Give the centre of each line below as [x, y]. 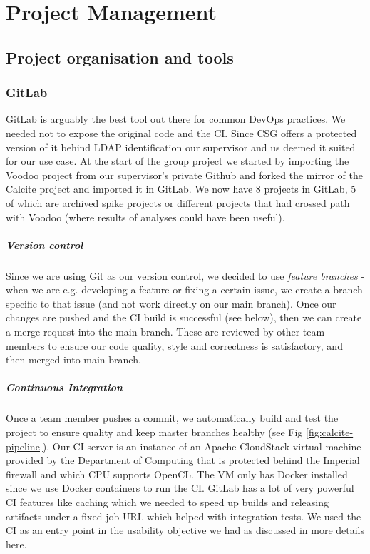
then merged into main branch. [73, 359]
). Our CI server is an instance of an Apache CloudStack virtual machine [202, 446]
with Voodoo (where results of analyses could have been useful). [145, 217]
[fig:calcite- [330, 432]
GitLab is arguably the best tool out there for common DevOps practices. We [176, 119]
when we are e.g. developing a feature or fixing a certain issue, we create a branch [184, 289]
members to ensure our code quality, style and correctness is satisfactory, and [174, 345]
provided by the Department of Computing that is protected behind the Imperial [183, 460]
